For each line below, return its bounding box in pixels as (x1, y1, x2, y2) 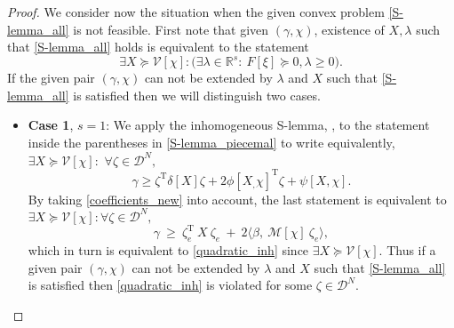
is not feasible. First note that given (73, 20, 269, 38)
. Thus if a (378, 241, 436, 260)
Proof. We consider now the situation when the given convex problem (7, 3, 385, 20)
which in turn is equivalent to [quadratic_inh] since (28, 241, 309, 260)
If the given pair (7, 68, 95, 87)
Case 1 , (28, 116, 74, 134)
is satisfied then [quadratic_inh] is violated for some (28, 276, 313, 294)
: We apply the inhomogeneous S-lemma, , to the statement (106, 116, 430, 134)
